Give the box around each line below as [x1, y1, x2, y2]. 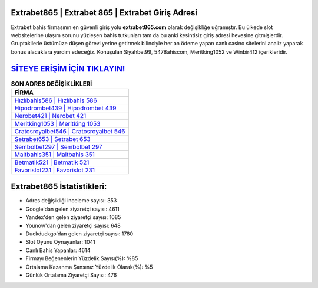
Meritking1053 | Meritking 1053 [14, 119, 101, 127]
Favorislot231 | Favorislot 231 [14, 166, 95, 174]
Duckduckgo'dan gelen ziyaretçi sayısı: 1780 [25, 230, 134, 237]
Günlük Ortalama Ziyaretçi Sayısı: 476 [25, 271, 117, 279]
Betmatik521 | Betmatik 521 [14, 158, 90, 166]
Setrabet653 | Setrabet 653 [14, 135, 91, 143]
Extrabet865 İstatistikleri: [11, 182, 107, 192]
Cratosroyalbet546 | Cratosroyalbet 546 [14, 127, 126, 135]
